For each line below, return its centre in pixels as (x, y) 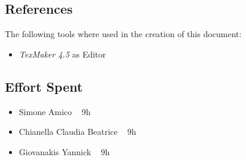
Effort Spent (44, 86)
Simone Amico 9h (55, 111)
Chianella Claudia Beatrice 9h (78, 132)
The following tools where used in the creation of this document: (123, 34)
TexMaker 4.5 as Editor (62, 54)
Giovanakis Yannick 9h (64, 151)
